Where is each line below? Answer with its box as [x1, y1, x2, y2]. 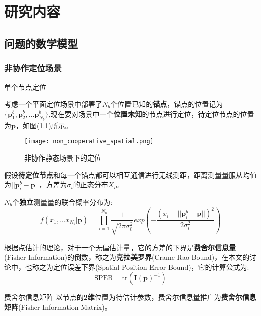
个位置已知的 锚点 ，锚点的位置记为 [110, 98, 223, 109]
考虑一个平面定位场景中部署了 [4, 98, 102, 109]
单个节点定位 [4, 82, 46, 92]
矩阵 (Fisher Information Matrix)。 [4, 301, 112, 312]
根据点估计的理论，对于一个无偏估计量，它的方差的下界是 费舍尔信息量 [4, 242, 236, 252]
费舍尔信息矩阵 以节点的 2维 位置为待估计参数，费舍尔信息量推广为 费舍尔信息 [4, 292, 256, 302]
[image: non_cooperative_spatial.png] [24, 138, 154, 145]
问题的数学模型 [4, 35, 78, 51]
